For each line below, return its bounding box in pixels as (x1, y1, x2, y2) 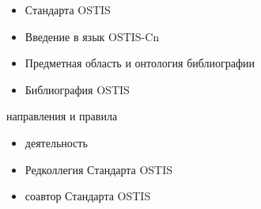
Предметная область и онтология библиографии (25, 55, 255, 71)
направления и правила (6, 108, 118, 124)
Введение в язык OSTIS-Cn (25, 28, 160, 44)
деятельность (25, 134, 88, 150)
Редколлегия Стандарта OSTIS (25, 161, 173, 177)
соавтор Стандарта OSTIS (25, 188, 151, 204)
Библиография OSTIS (25, 81, 130, 97)
